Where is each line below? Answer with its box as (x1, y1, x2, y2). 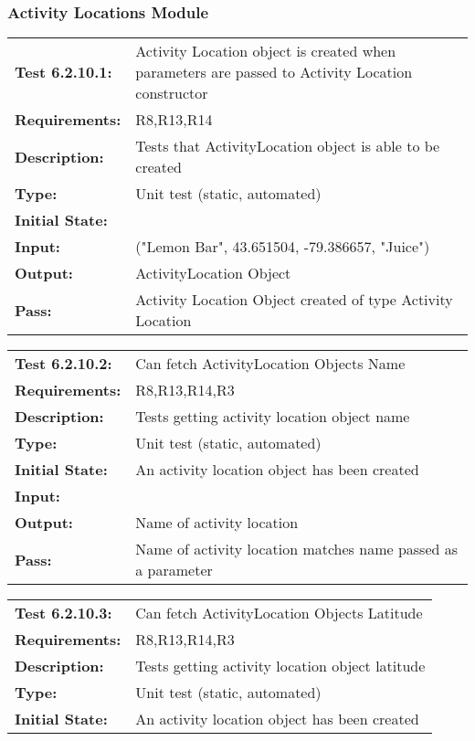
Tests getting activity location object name (135, 406, 410, 428)
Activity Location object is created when (135, 40, 396, 62)
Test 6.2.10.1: (15, 61, 112, 83)
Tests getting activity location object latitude (135, 655, 426, 677)
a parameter (135, 559, 213, 581)
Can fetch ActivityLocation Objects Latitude (135, 602, 423, 624)
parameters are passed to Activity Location (135, 61, 413, 83)
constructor (135, 82, 208, 104)
